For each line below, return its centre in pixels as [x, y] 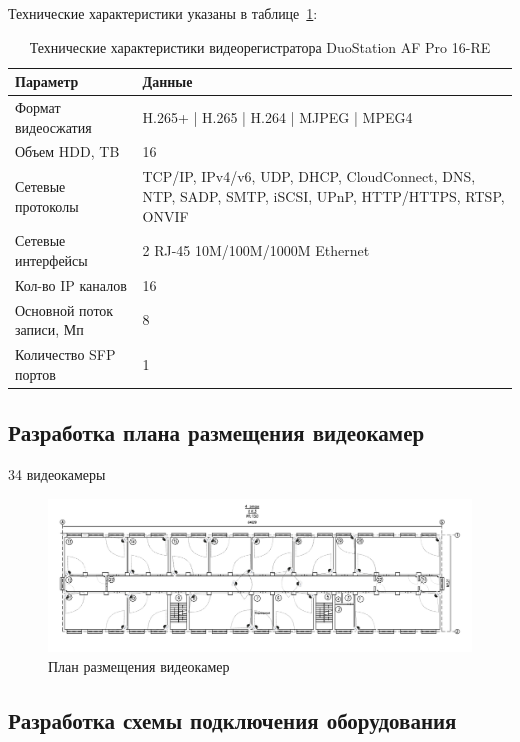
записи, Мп [49, 329]
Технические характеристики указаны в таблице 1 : [163, 13]
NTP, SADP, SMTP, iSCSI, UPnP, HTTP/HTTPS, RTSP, [323, 195]
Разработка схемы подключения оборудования [232, 719]
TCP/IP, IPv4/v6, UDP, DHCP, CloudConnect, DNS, [309, 176]
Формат [38, 107]
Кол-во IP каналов [71, 284]
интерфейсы [51, 259]
